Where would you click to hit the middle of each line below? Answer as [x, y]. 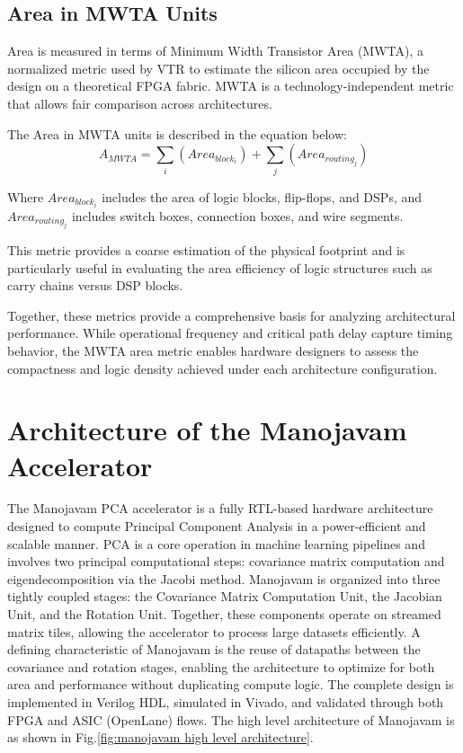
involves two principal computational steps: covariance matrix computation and [226, 561]
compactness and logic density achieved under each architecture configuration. [223, 368]
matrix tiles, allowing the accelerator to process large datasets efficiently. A [214, 631]
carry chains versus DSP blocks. [95, 285]
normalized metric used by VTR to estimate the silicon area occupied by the [218, 68]
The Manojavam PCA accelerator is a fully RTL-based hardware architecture [220, 508]
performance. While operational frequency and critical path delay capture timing [230, 333]
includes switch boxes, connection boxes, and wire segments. [237, 215]
